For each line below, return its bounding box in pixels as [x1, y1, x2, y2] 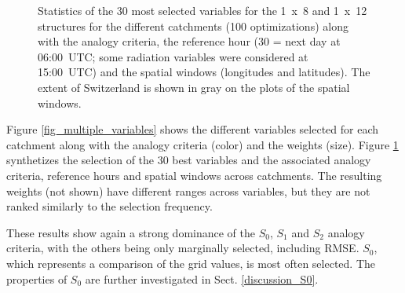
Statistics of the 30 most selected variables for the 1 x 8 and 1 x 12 [38, 2, 367, 18]
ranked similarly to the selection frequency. [6, 198, 213, 214]
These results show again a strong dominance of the [6, 224, 255, 240]
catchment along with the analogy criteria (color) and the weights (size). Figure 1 [6, 136, 399, 152]
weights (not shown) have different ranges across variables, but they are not [6, 182, 370, 199]
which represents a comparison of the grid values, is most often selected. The [6, 255, 376, 271]
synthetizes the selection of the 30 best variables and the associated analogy [6, 152, 371, 168]
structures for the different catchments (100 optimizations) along [38, 17, 348, 34]
